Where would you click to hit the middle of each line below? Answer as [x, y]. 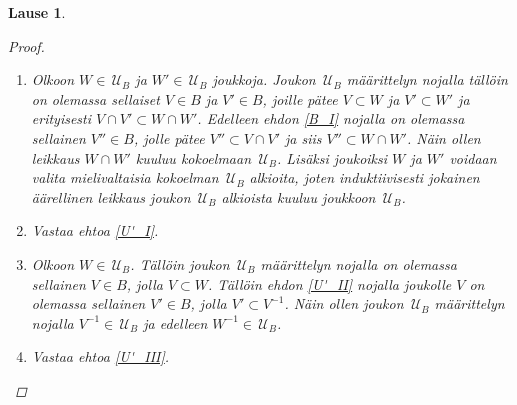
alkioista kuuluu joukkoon [298, 196]
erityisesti [61, 118]
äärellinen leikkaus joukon [111, 196]
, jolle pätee [169, 137]
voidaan [473, 157]
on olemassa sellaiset [95, 98]
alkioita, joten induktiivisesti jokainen [364, 177]
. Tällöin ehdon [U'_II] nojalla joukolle [330, 283]
